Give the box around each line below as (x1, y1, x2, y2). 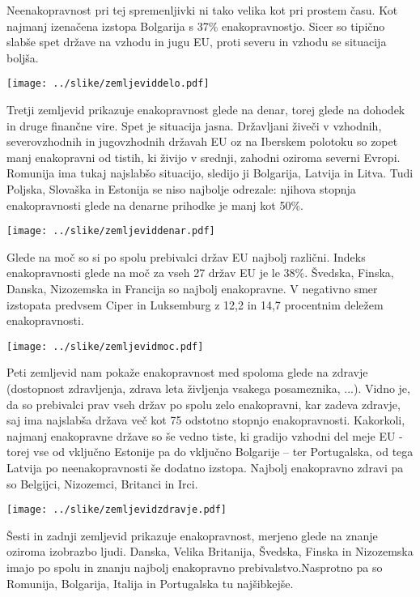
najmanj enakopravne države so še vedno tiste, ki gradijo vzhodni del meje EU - (6, 427, 403, 444)
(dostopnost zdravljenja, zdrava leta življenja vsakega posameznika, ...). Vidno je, (6, 380, 410, 397)
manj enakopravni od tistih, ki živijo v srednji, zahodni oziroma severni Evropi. (6, 148, 401, 165)
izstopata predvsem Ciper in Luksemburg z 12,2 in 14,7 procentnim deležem (6, 296, 384, 313)
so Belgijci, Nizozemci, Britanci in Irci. (6, 475, 198, 492)
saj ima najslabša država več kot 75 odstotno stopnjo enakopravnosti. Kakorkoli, (6, 412, 405, 429)
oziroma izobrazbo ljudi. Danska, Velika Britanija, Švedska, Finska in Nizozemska (6, 543, 414, 560)
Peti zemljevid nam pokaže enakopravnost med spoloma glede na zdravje (6, 364, 368, 381)
